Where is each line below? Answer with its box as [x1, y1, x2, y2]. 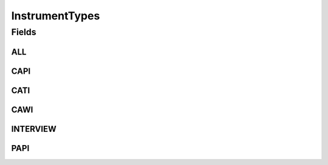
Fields [11, 27, 36, 37]
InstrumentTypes [11, 9, 100, 22]
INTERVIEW [11, 124, 57, 134]
